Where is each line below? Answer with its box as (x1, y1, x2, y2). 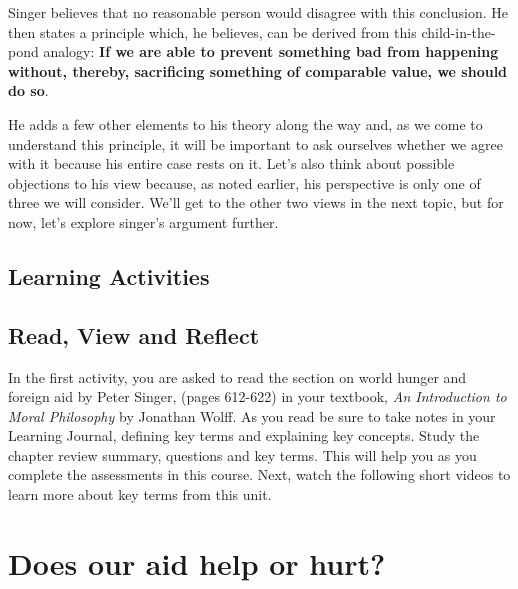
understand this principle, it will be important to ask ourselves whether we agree (8, 133, 503, 154)
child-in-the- (421, 21, 496, 42)
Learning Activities (8, 260, 210, 291)
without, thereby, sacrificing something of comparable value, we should (8, 60, 508, 81)
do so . (8, 80, 49, 101)
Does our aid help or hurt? (8, 542, 386, 583)
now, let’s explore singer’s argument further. (8, 211, 279, 232)
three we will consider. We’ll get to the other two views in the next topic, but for (8, 192, 504, 213)
